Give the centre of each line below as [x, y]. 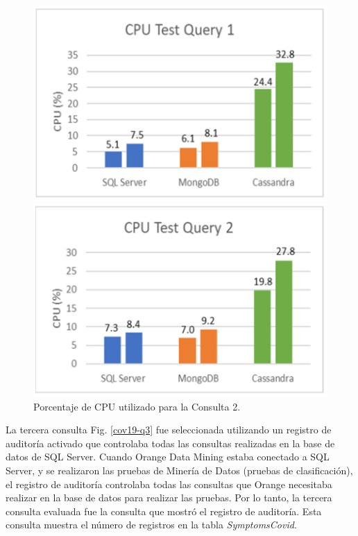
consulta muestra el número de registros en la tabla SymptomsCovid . [151, 525]
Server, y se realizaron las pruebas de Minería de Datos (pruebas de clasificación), [179, 470]
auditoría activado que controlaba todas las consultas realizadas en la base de [170, 443]
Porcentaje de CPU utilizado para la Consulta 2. [137, 406]
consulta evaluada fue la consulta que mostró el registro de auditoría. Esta [164, 511]
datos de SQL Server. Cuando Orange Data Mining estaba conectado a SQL [168, 457]
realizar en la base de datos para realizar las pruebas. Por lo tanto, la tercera [169, 498]
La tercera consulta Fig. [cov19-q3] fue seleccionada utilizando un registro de [169, 430]
